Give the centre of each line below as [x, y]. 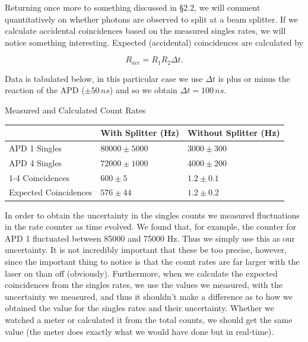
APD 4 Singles [36, 162]
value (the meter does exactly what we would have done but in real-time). [139, 331]
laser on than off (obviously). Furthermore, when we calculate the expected [141, 273]
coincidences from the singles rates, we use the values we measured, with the [144, 285]
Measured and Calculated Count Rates [75, 110]
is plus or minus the [254, 78]
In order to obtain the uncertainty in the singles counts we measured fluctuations [152, 215]
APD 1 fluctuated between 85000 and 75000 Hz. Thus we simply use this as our [150, 238]
